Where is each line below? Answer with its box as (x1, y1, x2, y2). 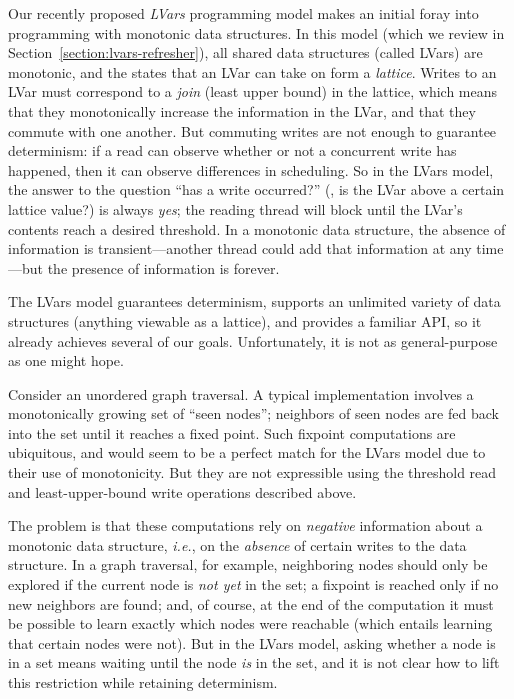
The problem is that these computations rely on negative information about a (8, 515, 483, 536)
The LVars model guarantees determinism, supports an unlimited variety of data (8, 291, 501, 312)
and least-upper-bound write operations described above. (8, 481, 357, 502)
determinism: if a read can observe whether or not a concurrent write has (8, 140, 457, 161)
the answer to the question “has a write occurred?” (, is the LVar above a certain (8, 179, 505, 200)
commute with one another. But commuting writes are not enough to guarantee (8, 120, 497, 141)
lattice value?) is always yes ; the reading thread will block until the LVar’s (8, 198, 463, 219)
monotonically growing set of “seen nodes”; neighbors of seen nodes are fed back (8, 403, 499, 424)
